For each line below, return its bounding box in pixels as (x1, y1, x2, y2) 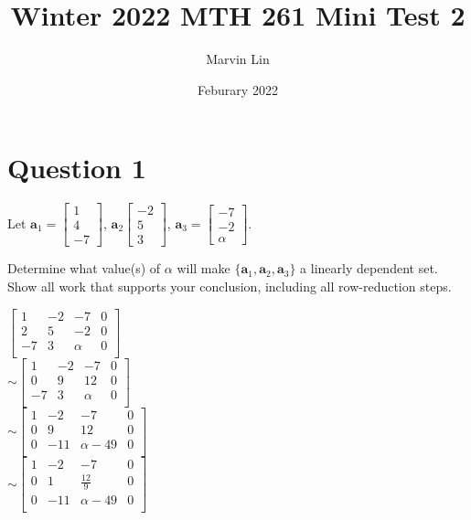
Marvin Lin (206, 49, 270, 69)
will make (177, 259, 230, 278)
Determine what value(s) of (7, 259, 161, 278)
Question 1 (7, 149, 146, 186)
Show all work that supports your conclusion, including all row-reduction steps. (7, 276, 452, 295)
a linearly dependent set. (300, 259, 438, 278)
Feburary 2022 (198, 80, 278, 99)
